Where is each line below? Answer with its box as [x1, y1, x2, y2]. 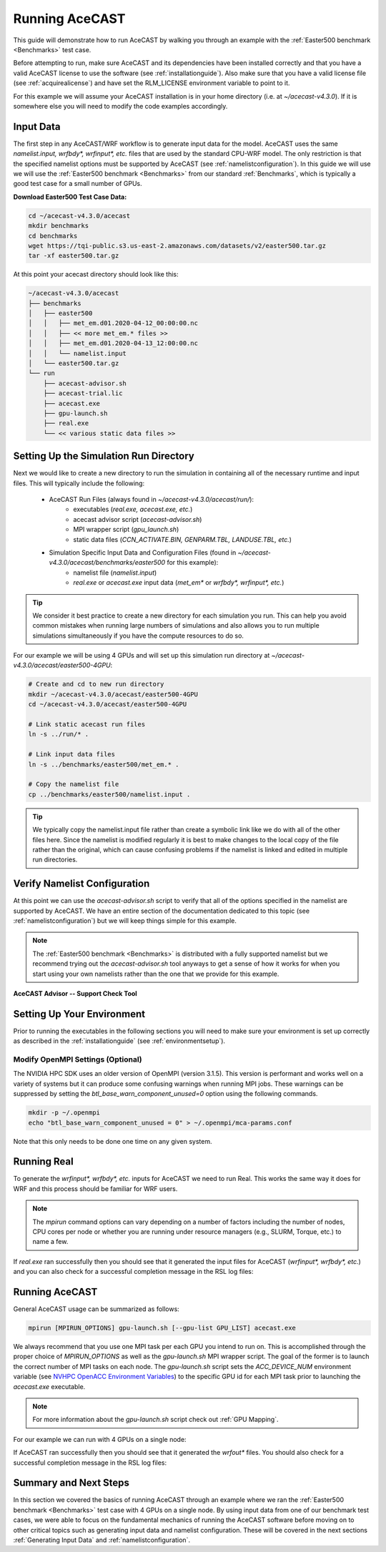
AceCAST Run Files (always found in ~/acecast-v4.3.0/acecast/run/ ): [49, 495, 254, 504]
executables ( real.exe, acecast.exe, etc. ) [73, 505, 193, 514]
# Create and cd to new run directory [28, 680, 164, 688]
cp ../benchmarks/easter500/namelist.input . [28, 790, 191, 799]
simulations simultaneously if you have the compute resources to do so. [32, 631, 244, 640]
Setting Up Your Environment [13, 1008, 146, 1020]
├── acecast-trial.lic [43, 390, 123, 397]
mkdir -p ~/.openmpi [28, 1109, 100, 1117]
